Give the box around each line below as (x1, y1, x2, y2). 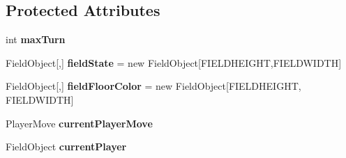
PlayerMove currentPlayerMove (6, 116, 153, 130)
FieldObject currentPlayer (6, 139, 127, 154)
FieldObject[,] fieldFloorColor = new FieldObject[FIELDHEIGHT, (6, 79, 301, 93)
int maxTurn (6, 32, 66, 47)
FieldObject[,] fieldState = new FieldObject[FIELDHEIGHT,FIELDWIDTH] (6, 55, 342, 70)
